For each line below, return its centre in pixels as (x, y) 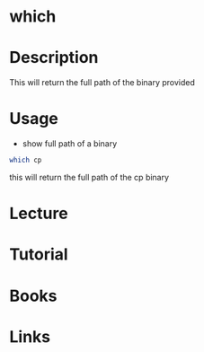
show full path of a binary (70, 144)
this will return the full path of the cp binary (89, 177)
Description (54, 58)
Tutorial (39, 255)
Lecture (39, 214)
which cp (26, 160)
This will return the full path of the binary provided (102, 83)
